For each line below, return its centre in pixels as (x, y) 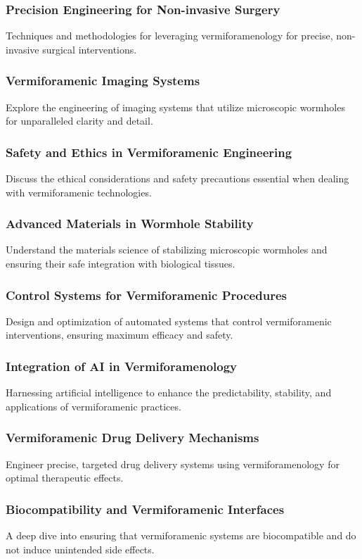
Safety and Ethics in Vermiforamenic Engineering (149, 152)
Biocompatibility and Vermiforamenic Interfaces (145, 509)
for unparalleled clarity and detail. (79, 121)
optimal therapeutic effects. (65, 478)
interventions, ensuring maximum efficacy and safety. (119, 335)
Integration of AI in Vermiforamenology (122, 366)
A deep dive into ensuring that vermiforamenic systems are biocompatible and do (181, 535)
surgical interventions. (90, 49)
